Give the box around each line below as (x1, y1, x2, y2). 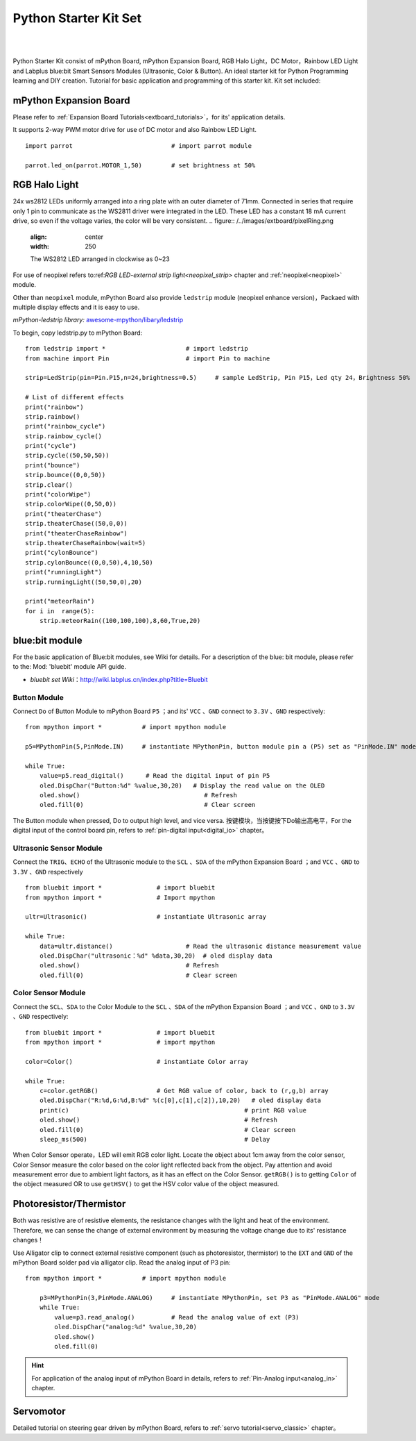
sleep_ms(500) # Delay (39, 1135, 270, 1143)
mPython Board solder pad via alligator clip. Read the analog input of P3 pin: (12, 1258, 232, 1267)
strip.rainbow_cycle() (25, 432, 103, 440)
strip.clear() (25, 481, 73, 489)
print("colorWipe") (25, 490, 92, 499)
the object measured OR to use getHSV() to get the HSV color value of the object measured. (12, 1180, 279, 1188)
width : (30, 242, 50, 251)
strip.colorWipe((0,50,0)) (25, 500, 117, 508)
